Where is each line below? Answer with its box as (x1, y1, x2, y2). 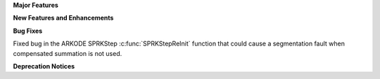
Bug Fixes (13, 27, 43, 35)
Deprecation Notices (13, 62, 75, 70)
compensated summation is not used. (13, 49, 122, 57)
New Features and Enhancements (13, 14, 114, 22)
